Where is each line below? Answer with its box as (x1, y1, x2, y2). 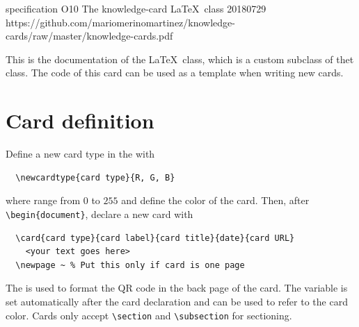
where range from (6, 193, 81, 208)
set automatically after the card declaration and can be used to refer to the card (6, 294, 348, 308)
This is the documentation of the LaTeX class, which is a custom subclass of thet (6, 51, 354, 66)
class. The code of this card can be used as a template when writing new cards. (6, 65, 344, 80)
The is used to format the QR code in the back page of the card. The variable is (6, 280, 348, 295)
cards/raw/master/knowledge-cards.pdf (6, 28, 173, 43)
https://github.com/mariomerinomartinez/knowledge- (6, 15, 235, 29)
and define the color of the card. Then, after (121, 193, 310, 208)
